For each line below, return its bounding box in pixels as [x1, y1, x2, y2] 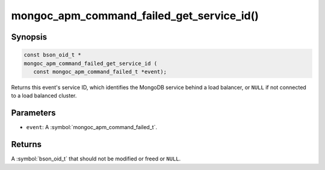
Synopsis [11, 32, 48, 42]
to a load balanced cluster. [11, 92, 77, 99]
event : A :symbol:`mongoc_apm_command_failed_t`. [26, 124, 158, 131]
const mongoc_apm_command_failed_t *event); [33, 68, 167, 75]
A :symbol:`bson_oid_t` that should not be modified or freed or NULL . [11, 155, 181, 162]
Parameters [11, 108, 56, 118]
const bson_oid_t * [23, 52, 81, 58]
